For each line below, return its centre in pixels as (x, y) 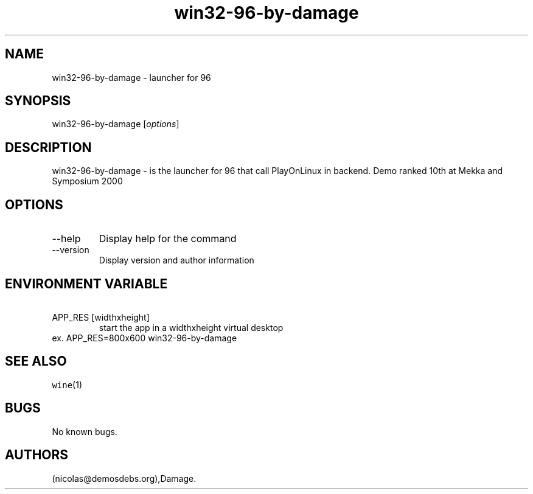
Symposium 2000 (87, 181)
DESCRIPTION (48, 147)
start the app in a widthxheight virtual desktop (191, 327)
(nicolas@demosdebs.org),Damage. (124, 478)
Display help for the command (168, 239)
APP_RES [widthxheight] (101, 317)
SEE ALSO (36, 361)
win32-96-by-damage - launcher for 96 (131, 77)
